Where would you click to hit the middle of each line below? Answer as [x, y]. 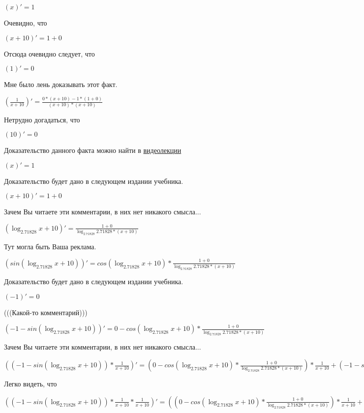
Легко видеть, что [30, 384]
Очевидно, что [26, 23]
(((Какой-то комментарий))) [46, 312]
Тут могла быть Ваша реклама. [50, 247]
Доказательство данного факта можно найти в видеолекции [93, 150]
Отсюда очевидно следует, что [49, 53]
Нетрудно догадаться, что [42, 119]
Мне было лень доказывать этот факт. [61, 84]
